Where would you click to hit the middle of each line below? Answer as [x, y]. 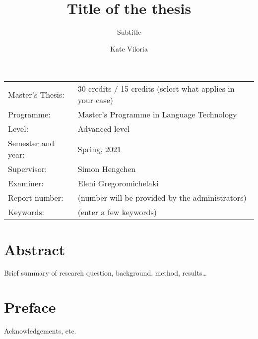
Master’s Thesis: [36, 94]
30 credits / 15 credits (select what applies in [156, 89]
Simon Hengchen [107, 169]
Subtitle [129, 32]
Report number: [36, 198]
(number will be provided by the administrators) [162, 198]
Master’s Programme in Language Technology [157, 114]
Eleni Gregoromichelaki [118, 183]
